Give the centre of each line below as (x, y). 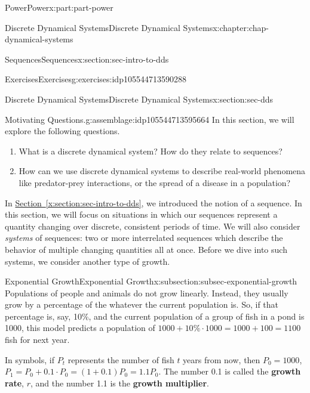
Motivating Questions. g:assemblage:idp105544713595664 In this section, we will (150, 119)
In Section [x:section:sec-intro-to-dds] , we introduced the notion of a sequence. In (154, 202)
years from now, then (222, 359)
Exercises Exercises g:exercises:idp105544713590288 (96, 79)
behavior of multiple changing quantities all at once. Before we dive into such (146, 249)
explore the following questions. (62, 131)
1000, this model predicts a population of (80, 328)
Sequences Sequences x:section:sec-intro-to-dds (87, 59)
